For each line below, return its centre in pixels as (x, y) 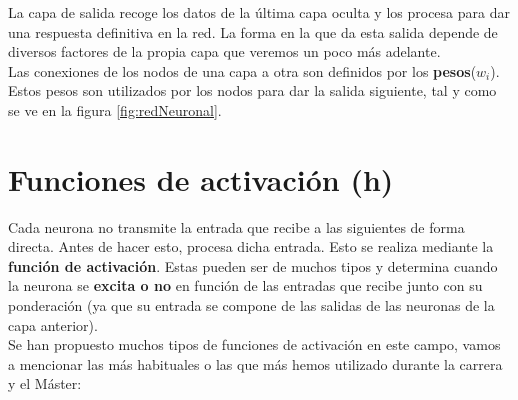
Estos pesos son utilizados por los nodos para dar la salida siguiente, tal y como (252, 90)
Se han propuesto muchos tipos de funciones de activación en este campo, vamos (254, 344)
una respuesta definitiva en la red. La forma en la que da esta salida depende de (253, 31)
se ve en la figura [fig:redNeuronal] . (115, 109)
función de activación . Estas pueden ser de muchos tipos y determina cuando (253, 265)
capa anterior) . (53, 324)
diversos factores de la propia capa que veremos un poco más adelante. (224, 51)
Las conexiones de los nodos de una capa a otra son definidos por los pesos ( (242, 70)
